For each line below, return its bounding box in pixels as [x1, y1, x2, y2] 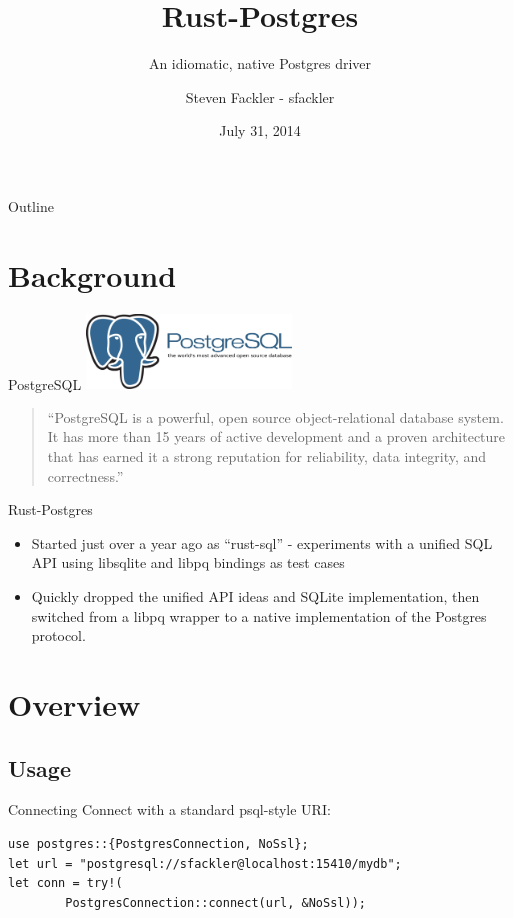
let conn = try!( [8, 876, 123, 891]
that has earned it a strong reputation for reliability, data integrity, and [47, 445, 487, 466]
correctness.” [47, 465, 124, 486]
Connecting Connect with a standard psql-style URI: [8, 799, 331, 820]
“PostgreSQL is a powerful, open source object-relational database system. [47, 406, 504, 427]
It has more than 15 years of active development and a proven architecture [47, 426, 506, 447]
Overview [8, 683, 141, 724]
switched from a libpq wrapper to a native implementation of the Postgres [31, 605, 487, 626]
